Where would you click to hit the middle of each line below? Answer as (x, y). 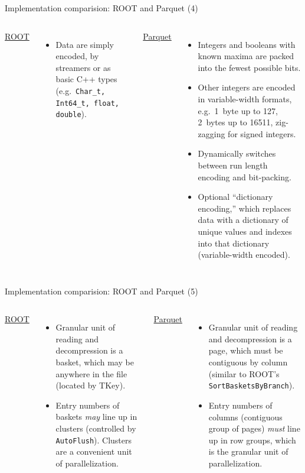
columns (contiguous (245, 417)
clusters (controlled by (96, 428)
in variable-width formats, (245, 98)
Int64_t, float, (87, 103)
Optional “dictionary (235, 197)
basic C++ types (86, 79)
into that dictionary (234, 243)
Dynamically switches (237, 153)
